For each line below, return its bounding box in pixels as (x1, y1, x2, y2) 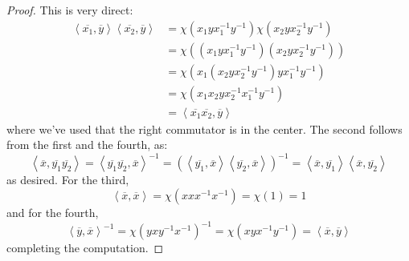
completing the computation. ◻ (6, 239, 164, 256)
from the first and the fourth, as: (6, 136, 168, 153)
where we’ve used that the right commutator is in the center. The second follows (6, 120, 403, 137)
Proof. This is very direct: (6, 2, 133, 18)
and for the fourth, (6, 204, 99, 221)
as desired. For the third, (6, 171, 129, 188)
